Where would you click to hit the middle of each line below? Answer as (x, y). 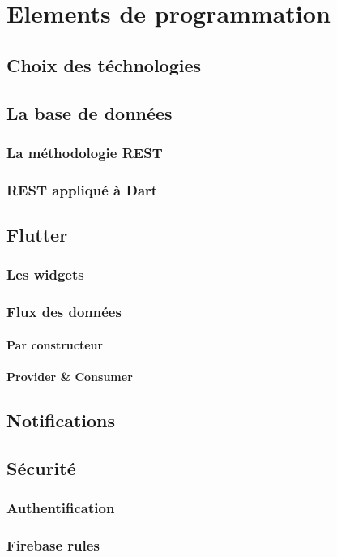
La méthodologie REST (85, 152)
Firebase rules (53, 544)
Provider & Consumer (70, 376)
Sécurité (41, 467)
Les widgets (45, 274)
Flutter (37, 235)
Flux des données (64, 312)
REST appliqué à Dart (82, 189)
